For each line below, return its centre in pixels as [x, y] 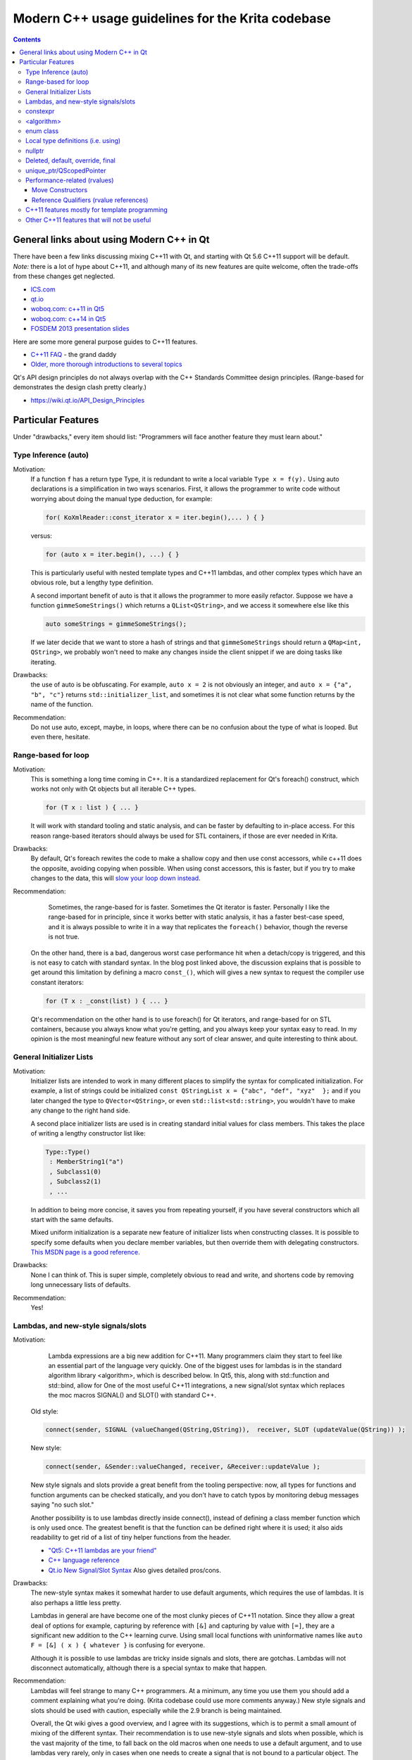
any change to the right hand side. [80, 1111]
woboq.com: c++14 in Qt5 [68, 319]
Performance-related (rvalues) [70, 180]
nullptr [35, 151]
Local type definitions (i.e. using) [73, 141]
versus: [42, 536]
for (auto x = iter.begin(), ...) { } [112, 554]
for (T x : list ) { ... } [92, 807]
